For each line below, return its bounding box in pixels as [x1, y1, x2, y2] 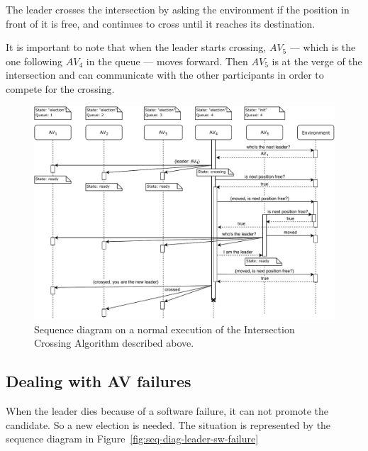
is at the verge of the [272, 53, 362, 68]
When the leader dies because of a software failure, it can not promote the [6, 403, 328, 418]
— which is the [289, 40, 356, 55]
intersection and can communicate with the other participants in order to [6, 67, 324, 82]
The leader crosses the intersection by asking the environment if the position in [6, 2, 350, 16]
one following [6, 53, 63, 68]
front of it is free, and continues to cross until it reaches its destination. [6, 16, 316, 30]
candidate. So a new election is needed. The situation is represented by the [6, 417, 331, 432]
